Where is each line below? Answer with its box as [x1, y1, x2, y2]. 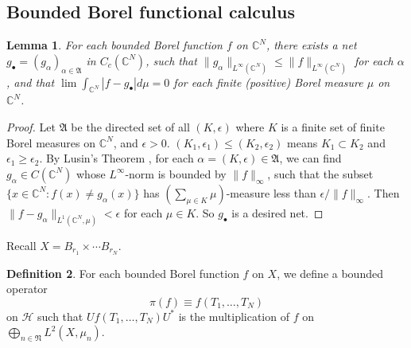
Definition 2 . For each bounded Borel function [6, 264, 239, 281]
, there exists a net [266, 37, 357, 53]
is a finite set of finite [281, 119, 385, 135]
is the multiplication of [178, 307, 289, 324]
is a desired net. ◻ [231, 204, 324, 221]
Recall [6, 237, 37, 253]
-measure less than [226, 184, 316, 201]
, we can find [279, 150, 342, 166]
